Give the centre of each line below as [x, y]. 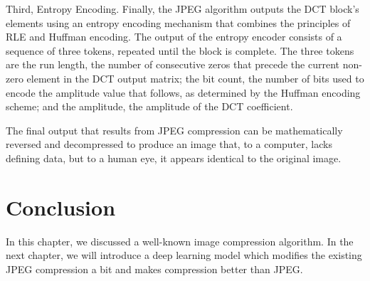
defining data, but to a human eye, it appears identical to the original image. [174, 158]
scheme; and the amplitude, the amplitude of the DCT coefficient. [149, 106]
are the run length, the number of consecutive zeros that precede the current [173, 64]
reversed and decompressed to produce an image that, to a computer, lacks [169, 144]
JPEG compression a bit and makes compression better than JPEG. [154, 269]
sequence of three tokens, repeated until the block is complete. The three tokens [180, 50]
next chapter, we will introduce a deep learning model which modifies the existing [184, 255]
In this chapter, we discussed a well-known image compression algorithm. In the [180, 241]
